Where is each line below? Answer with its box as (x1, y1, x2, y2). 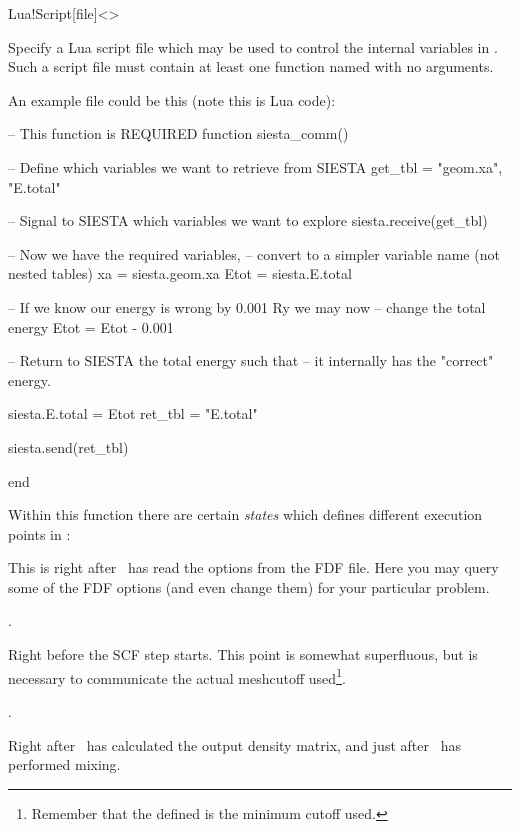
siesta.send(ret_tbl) (8, 436, 129, 457)
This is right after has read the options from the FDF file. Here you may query (8, 557, 499, 578)
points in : (8, 523, 71, 544)
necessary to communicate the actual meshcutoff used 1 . (8, 664, 346, 688)
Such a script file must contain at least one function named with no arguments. (8, 56, 494, 77)
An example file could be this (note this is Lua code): (8, 89, 336, 110)
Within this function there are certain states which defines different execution (8, 504, 483, 525)
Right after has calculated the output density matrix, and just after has (8, 734, 461, 755)
